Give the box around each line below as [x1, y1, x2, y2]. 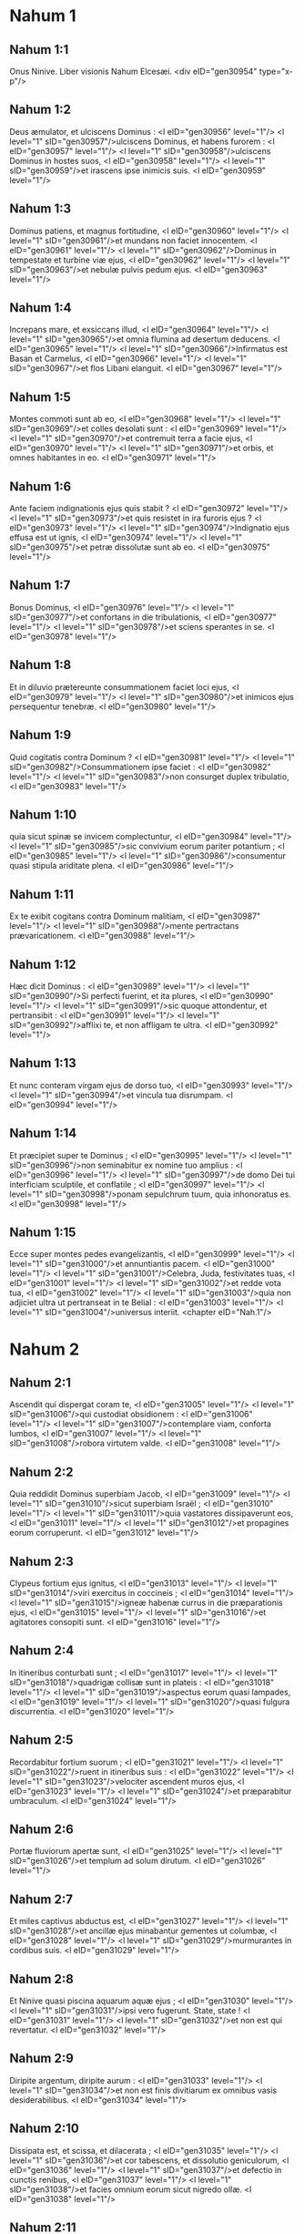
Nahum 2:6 [9, 1822, 75, 1838]
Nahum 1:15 [9, 1224, 76, 1240]
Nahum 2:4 [9, 1642, 75, 1659]
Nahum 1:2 [9, 102, 71, 118]
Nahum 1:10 [9, 807, 77, 822]
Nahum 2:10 [9, 2121, 79, 2136]
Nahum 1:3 [9, 201, 72, 217]
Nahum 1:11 [9, 886, 75, 902]
